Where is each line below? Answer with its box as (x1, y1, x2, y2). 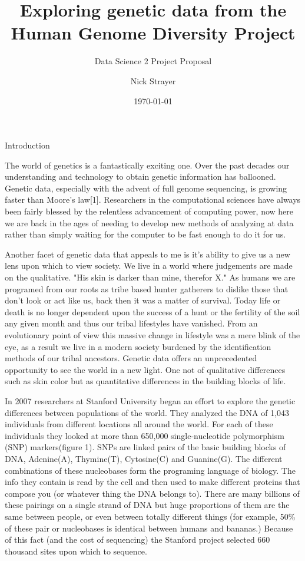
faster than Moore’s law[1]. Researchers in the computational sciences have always (5, 193, 301, 206)
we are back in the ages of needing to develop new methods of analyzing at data (5, 216, 294, 229)
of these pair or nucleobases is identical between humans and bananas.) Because (5, 522, 293, 534)
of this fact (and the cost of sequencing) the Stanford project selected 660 (5, 533, 270, 546)
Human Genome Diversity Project (11, 21, 296, 45)
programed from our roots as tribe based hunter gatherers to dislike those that (5, 282, 289, 295)
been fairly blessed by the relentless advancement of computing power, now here (5, 205, 294, 217)
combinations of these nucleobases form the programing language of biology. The (5, 464, 296, 476)
